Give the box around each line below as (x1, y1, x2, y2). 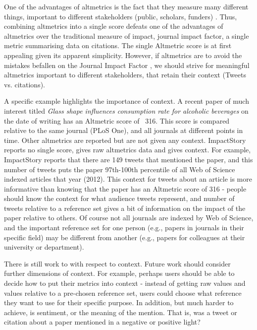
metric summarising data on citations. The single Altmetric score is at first (4, 40, 232, 51)
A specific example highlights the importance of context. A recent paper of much (4, 96, 249, 106)
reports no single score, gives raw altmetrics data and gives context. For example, (4, 144, 251, 155)
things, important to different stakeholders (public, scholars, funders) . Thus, (4, 11, 237, 21)
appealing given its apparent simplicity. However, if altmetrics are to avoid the (4, 50, 242, 60)
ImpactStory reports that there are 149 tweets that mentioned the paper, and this (4, 154, 253, 164)
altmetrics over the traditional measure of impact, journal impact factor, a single (4, 30, 249, 41)
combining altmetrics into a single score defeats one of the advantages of (4, 21, 223, 31)
